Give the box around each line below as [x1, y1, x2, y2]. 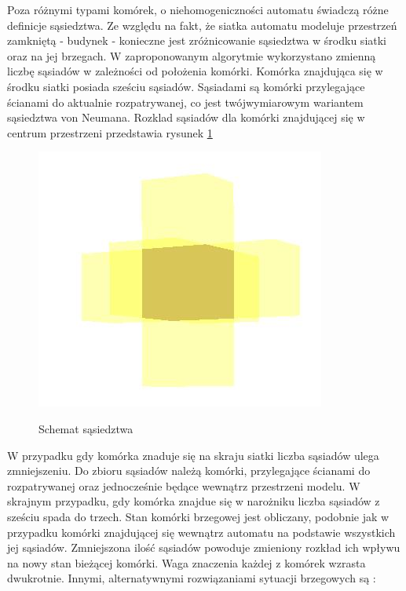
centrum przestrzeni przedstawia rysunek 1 [7, 124, 213, 140]
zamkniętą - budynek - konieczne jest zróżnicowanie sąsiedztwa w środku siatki [7, 32, 387, 49]
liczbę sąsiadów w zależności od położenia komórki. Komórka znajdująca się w [7, 63, 383, 79]
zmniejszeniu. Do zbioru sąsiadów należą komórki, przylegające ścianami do [7, 462, 371, 479]
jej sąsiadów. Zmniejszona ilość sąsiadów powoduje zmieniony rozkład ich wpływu [7, 539, 401, 556]
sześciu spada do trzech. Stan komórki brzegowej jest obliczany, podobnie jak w [7, 508, 390, 524]
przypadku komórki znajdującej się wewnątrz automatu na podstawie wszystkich [7, 524, 396, 540]
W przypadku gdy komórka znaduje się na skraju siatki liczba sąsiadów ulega [7, 447, 379, 463]
